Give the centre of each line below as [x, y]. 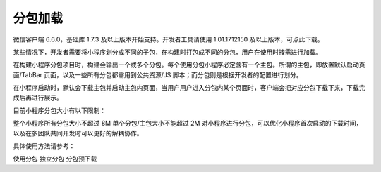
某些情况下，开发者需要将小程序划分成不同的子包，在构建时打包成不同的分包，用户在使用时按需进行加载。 [168, 52]
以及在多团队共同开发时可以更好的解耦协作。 [78, 133]
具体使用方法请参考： [44, 146]
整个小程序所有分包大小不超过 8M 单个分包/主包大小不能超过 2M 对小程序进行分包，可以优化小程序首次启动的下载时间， [188, 124]
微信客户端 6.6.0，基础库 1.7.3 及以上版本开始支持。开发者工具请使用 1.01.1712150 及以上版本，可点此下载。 [168, 39]
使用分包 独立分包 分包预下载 [55, 159]
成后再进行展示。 [38, 98]
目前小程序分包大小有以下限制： [59, 110]
